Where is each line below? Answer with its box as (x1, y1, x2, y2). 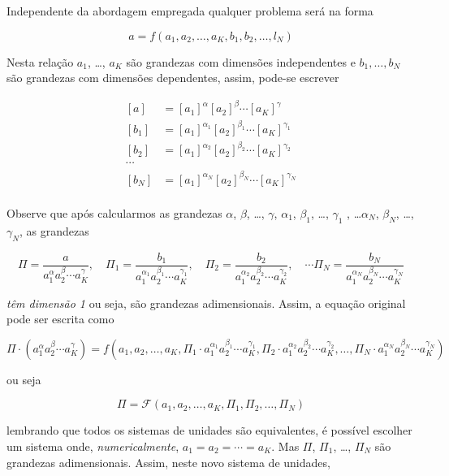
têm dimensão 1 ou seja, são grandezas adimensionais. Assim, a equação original (6, 294, 406, 311)
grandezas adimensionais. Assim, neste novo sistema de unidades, (6, 453, 330, 470)
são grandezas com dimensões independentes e (126, 53, 356, 70)
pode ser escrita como (6, 310, 114, 327)
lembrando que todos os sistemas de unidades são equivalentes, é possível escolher (6, 422, 412, 439)
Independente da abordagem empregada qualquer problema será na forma (6, 2, 373, 19)
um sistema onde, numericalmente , (6, 438, 179, 455)
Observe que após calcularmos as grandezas (6, 204, 222, 221)
